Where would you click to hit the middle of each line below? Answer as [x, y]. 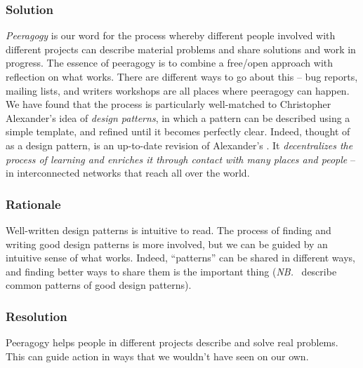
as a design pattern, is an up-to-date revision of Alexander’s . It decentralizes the [179, 145]
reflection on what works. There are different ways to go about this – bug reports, [182, 76]
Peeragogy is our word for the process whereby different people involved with [171, 35]
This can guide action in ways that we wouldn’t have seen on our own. [157, 356]
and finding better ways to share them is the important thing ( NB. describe [171, 271]
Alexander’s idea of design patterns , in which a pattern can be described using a [178, 117]
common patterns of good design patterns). [99, 285]
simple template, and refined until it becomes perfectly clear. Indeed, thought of [178, 131]
